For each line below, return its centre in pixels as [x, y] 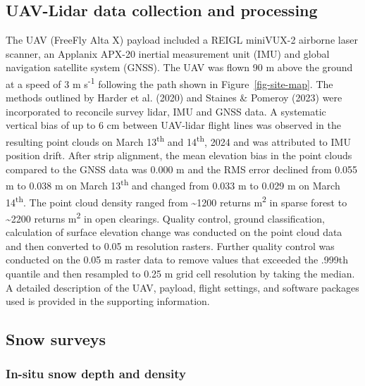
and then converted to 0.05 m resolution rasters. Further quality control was [170, 245]
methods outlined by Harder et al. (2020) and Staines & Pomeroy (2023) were [174, 98]
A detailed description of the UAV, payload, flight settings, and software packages [182, 287]
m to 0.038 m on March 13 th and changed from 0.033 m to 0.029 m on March [173, 185]
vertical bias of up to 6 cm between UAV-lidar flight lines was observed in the [173, 125]
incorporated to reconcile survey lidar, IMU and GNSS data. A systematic [166, 111]
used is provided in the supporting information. [108, 301]
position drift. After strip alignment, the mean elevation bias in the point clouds [179, 155]
